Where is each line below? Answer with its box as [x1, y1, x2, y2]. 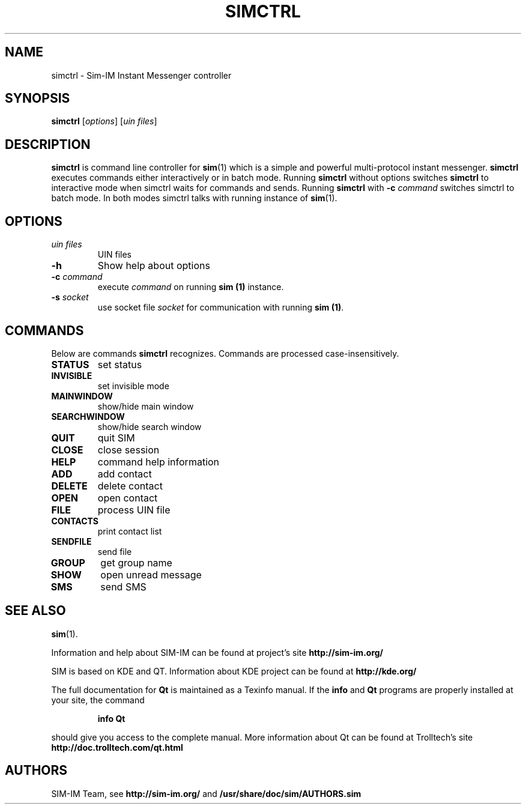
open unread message [100, 568, 202, 581]
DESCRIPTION [5, 136, 91, 152]
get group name [100, 556, 172, 569]
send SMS [100, 580, 147, 593]
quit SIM [97, 431, 135, 444]
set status [97, 358, 142, 371]
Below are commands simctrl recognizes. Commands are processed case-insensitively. [51, 348, 399, 359]
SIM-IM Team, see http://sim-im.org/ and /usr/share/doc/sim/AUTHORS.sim [51, 788, 361, 799]
